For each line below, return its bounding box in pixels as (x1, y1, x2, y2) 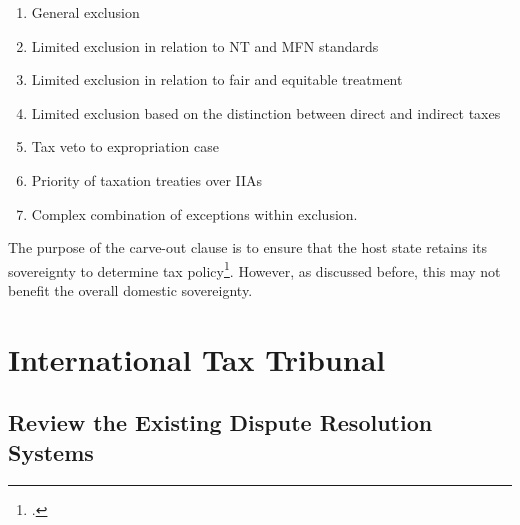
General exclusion (31, 2, 140, 22)
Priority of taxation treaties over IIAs (31, 169, 263, 190)
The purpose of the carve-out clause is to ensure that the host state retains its (8, 237, 488, 258)
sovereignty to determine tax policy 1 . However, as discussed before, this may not (8, 257, 501, 281)
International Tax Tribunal (8, 338, 386, 379)
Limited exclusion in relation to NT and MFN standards (31, 35, 379, 56)
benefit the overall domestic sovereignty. (8, 280, 253, 300)
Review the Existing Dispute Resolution (8, 407, 433, 438)
